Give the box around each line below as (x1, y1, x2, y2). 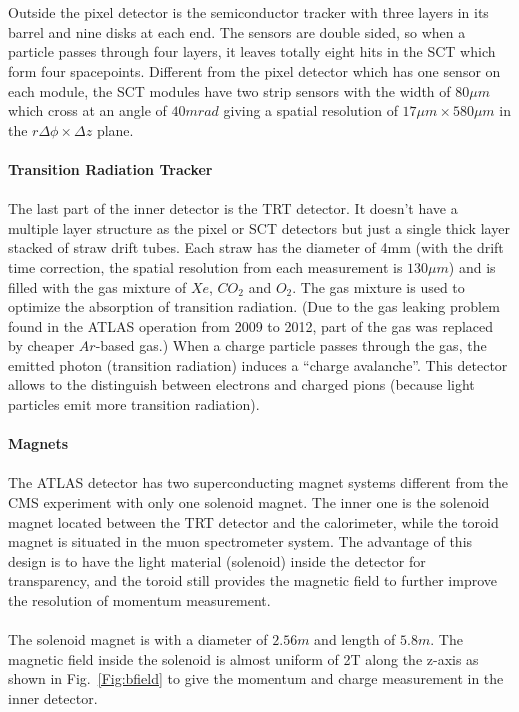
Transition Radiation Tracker (8, 158, 213, 179)
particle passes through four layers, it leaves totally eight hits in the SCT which (8, 41, 496, 62)
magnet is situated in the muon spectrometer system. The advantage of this (8, 531, 473, 552)
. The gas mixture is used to (292, 276, 465, 297)
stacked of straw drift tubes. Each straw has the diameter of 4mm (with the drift (8, 237, 504, 258)
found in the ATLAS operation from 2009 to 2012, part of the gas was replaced (8, 315, 494, 336)
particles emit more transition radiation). (8, 394, 260, 415)
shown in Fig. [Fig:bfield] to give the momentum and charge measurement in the (8, 668, 504, 689)
